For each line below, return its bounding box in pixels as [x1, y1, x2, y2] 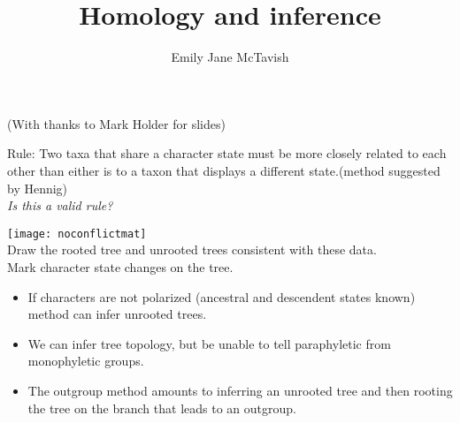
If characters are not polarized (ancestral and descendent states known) [27, 287, 416, 306]
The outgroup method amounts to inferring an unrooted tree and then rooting [27, 381, 453, 399]
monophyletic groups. [27, 351, 144, 370]
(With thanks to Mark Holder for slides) [7, 114, 226, 132]
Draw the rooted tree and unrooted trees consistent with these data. [7, 240, 377, 259]
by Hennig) [7, 178, 68, 197]
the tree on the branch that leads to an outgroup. [27, 398, 296, 417]
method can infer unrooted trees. [27, 305, 207, 323]
